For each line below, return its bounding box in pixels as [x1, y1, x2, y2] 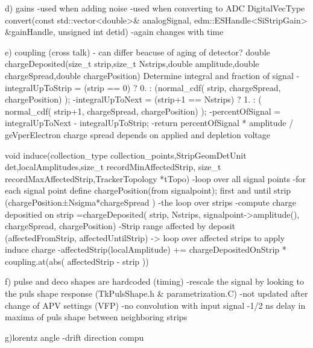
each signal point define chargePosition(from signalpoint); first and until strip [5, 184, 291, 197]
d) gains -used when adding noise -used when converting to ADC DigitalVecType [5, 2, 305, 14]
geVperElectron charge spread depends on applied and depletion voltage [5, 128, 270, 141]
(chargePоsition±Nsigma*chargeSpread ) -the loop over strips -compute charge [5, 195, 296, 208]
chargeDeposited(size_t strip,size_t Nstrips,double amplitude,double [5, 57, 259, 70]
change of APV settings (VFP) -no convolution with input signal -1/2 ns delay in [5, 299, 306, 311]
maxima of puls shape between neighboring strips [5, 311, 188, 323]
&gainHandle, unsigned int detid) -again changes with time [5, 25, 224, 38]
